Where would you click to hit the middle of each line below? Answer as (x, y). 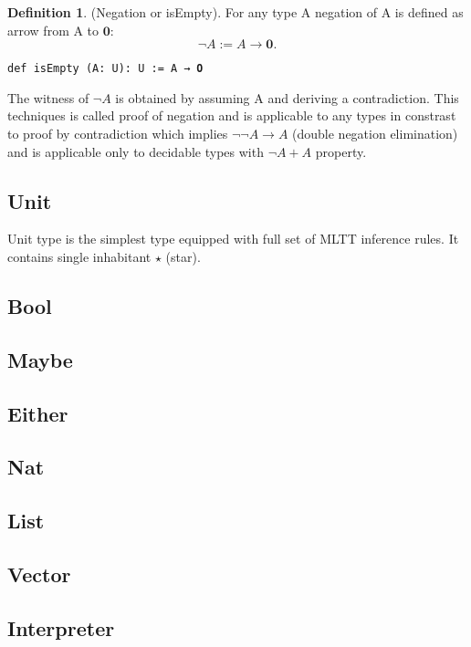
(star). (183, 257)
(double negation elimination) (375, 134)
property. (341, 151)
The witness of (48, 97)
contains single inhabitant (79, 257)
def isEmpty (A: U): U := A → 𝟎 (105, 69)
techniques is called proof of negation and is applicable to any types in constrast (232, 115)
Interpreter (61, 627)
